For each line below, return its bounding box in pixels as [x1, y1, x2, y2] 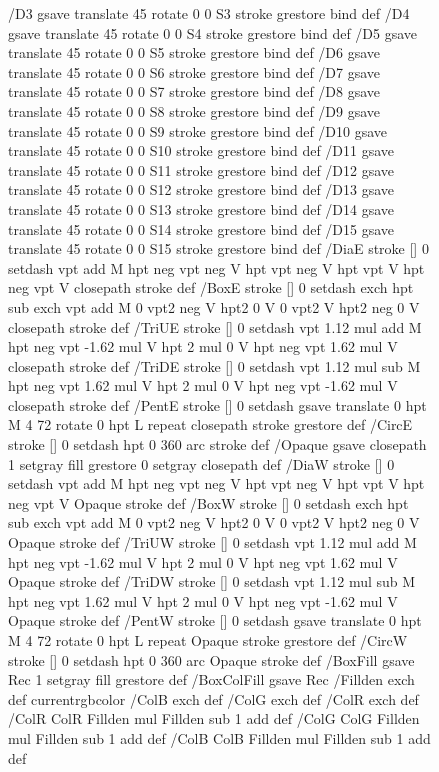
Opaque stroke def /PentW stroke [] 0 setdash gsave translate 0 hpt [8, 610, 422, 631]
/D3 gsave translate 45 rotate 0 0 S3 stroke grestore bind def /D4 [8, 3, 410, 23]
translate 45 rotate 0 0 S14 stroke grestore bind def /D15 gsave [8, 218, 395, 239]
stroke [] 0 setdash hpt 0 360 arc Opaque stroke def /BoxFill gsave [8, 649, 415, 670]
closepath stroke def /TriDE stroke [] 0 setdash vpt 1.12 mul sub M [8, 355, 421, 376]
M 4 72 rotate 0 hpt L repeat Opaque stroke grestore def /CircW [8, 630, 408, 650]
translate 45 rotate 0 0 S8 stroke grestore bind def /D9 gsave [8, 100, 381, 121]
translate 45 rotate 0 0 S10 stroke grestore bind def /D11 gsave [8, 140, 395, 161]
